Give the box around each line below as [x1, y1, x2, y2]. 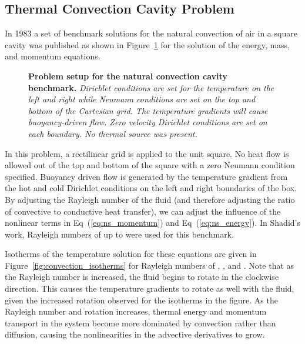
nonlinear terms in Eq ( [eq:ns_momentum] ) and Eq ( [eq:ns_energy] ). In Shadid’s [5, 216, 300, 229]
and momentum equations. [5, 50, 100, 62]
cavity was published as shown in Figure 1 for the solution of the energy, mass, [5, 38, 290, 51]
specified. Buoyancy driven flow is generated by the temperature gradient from [5, 170, 288, 182]
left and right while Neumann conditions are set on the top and [28, 93, 256, 105]
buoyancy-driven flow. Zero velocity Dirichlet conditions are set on [28, 116, 267, 128]
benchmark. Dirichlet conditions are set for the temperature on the [28, 81, 274, 93]
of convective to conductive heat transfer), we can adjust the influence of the [5, 205, 281, 217]
